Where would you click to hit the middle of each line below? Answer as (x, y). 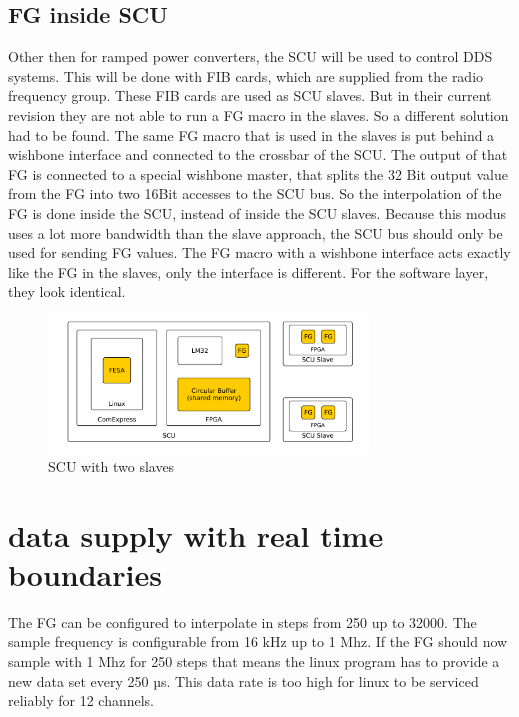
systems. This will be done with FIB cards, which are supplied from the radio (246, 75)
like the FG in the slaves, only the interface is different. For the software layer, (248, 271)
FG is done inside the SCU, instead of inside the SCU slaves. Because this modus (257, 212)
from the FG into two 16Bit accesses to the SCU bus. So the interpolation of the (255, 193)
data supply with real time (196, 534)
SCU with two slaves (111, 465)
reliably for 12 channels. (81, 700)
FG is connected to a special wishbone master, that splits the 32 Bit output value (258, 173)
